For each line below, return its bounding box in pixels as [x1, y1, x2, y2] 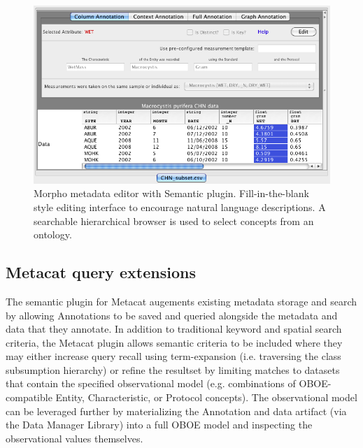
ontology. [34, 227, 72, 242]
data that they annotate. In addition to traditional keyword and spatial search [6, 321, 342, 336]
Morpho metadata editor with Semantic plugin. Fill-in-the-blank [34, 186, 309, 201]
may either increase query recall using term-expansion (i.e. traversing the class [6, 349, 341, 363]
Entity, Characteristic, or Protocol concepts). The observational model [55, 390, 357, 405]
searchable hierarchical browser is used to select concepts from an [34, 213, 314, 228]
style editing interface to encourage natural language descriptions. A [34, 199, 326, 214]
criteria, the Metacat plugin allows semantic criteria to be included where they [6, 335, 343, 349]
